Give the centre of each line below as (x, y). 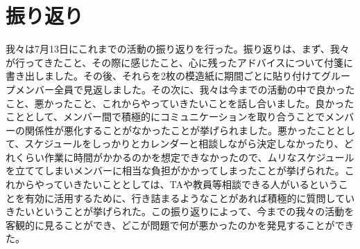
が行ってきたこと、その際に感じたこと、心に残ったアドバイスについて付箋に (179, 62)
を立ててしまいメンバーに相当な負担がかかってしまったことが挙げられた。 (175, 170)
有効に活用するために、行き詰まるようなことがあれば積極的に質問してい (190, 197)
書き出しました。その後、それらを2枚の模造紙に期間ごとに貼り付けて (163, 76)
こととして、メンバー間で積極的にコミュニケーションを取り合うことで (165, 117)
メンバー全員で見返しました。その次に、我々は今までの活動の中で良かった (185, 89)
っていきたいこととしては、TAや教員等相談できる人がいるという (191, 184)
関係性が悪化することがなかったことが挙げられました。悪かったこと (180, 130)
